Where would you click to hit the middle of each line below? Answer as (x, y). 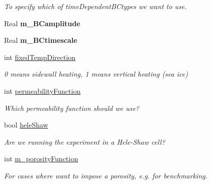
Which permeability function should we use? (72, 108)
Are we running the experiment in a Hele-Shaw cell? (85, 141)
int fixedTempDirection (40, 57)
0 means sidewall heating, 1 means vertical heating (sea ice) (96, 74)
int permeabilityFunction (42, 90)
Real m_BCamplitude (42, 23)
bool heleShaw (26, 125)
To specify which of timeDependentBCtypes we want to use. (95, 6)
